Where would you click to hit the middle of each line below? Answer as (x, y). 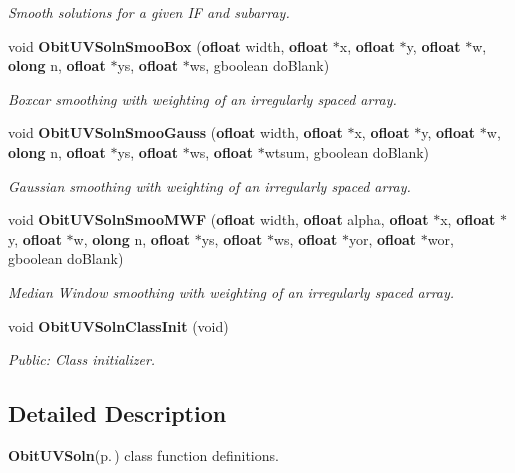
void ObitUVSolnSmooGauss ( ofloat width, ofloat (175, 132)
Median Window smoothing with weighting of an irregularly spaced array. (231, 291)
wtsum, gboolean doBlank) (347, 151)
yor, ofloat (382, 238)
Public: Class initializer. (82, 359)
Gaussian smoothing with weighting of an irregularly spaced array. (209, 185)
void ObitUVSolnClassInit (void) (118, 325)
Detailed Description (117, 413)
